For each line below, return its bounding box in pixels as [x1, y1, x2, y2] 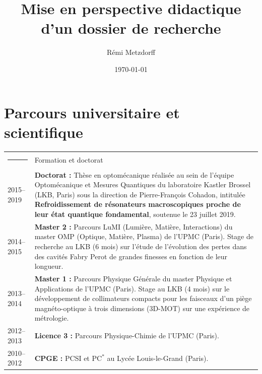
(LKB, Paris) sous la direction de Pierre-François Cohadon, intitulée [34, 189, 245, 199]
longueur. [34, 261, 63, 271]
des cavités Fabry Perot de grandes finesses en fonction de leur [34, 251, 228, 261]
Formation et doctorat [34, 155, 103, 165]
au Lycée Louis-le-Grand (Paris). [107, 352, 209, 363]
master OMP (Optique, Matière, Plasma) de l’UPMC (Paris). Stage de [34, 231, 253, 242]
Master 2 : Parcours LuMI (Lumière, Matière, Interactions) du [34, 221, 233, 232]
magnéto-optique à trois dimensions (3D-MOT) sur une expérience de [34, 303, 250, 313]
